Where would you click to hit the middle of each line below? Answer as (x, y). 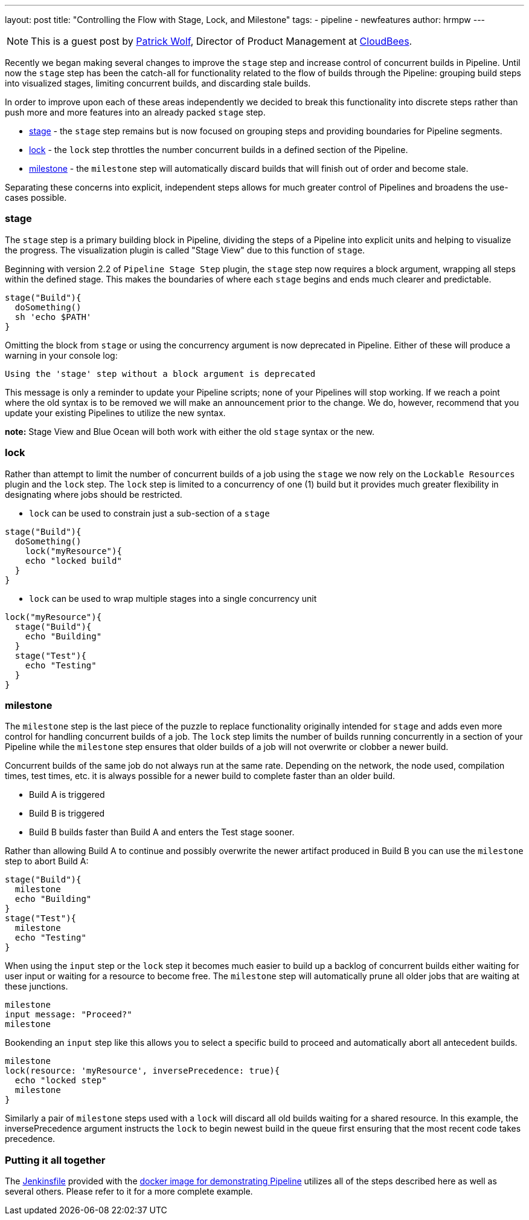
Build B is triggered (67, 814)
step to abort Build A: (47, 861)
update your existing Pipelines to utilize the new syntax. (115, 413)
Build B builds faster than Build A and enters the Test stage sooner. (162, 832)
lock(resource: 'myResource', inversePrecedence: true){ (143, 1071)
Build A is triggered (67, 795)
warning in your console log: (61, 355)
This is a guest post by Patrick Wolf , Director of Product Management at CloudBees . (222, 41)
